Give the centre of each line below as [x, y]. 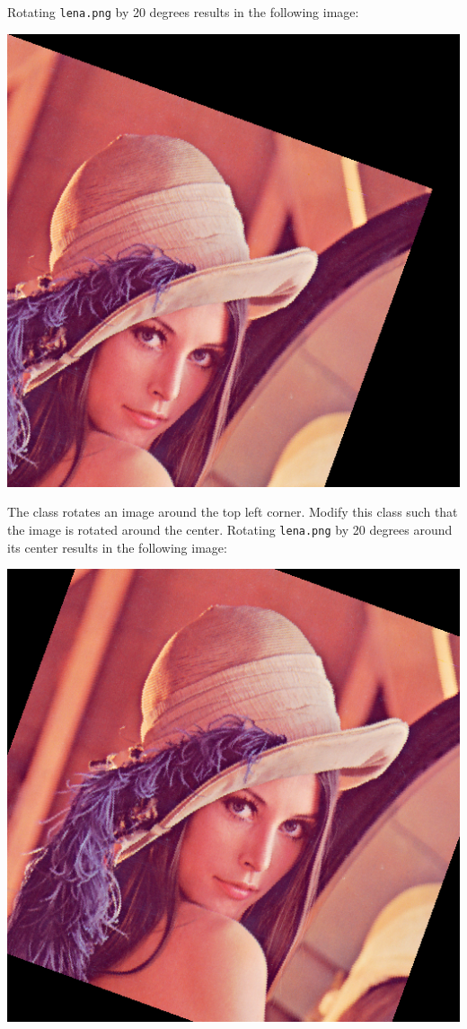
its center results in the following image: [117, 547]
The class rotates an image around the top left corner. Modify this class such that [233, 512]
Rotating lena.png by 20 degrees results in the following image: [183, 12]
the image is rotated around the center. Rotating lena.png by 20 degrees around [230, 529]
